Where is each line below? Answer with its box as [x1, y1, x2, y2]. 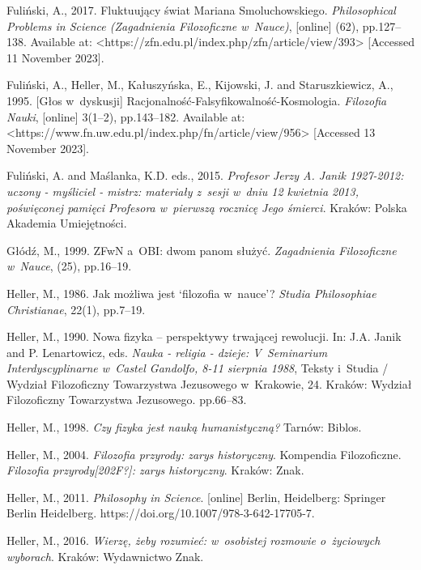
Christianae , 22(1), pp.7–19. [6, 300, 146, 317]
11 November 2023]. [6, 49, 104, 66]
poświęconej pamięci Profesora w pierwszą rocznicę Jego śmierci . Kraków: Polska [6, 198, 407, 215]
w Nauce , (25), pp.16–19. [6, 257, 132, 274]
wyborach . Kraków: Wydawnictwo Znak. [6, 547, 204, 564]
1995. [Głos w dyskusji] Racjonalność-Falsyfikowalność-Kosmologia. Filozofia [6, 91, 387, 108]
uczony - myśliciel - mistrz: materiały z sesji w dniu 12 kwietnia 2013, [6, 182, 359, 199]
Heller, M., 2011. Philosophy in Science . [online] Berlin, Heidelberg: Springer [6, 488, 386, 505]
